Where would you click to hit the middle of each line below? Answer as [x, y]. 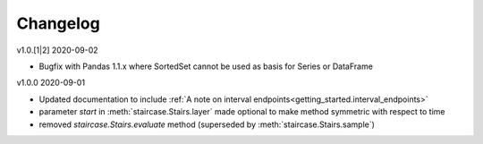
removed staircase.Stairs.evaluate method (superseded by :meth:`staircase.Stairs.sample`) [207, 124]
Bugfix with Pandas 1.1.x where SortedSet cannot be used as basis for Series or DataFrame [206, 66]
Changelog [58, 23]
